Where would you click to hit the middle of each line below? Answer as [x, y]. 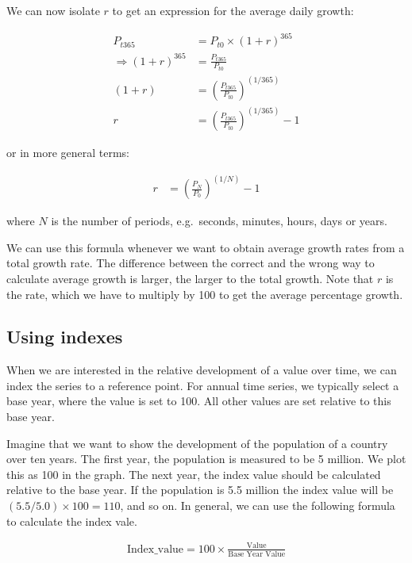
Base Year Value [257, 554]
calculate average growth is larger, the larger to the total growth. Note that [190, 278]
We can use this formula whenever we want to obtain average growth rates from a [206, 247]
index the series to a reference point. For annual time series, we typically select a [203, 385]
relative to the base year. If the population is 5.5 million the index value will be [200, 490]
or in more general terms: [68, 153]
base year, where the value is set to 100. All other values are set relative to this [199, 401]
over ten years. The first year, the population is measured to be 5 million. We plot [206, 459]
